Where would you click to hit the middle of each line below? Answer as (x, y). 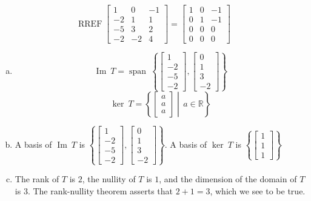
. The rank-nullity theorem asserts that (100, 190)
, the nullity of (109, 179)
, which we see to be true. (258, 190)
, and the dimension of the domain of (228, 179)
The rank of (37, 179)
